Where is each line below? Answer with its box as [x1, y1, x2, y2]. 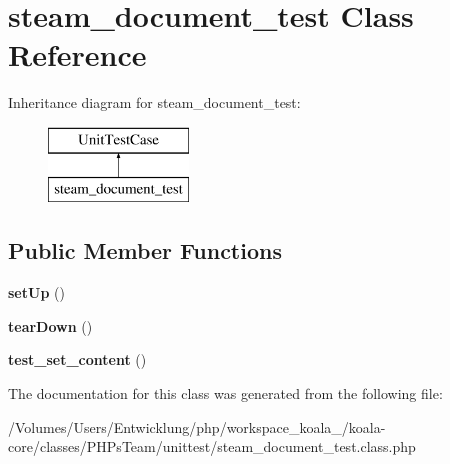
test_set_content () [8, 349, 147, 370]
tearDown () [8, 315, 93, 336]
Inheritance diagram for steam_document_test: [8, 92, 301, 113]
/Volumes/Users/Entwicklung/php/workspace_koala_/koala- [8, 416, 386, 437]
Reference [8, 34, 147, 75]
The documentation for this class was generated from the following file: [8, 383, 443, 404]
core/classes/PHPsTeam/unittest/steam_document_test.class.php [8, 436, 416, 457]
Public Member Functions [8, 235, 282, 266]
